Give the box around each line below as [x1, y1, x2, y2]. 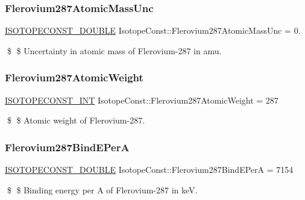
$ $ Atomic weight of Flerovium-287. [7, 114, 145, 127]
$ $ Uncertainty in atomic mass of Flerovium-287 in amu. [7, 44, 222, 57]
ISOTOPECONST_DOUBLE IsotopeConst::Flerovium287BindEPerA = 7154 [5, 163, 294, 176]
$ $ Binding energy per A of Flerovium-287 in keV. [7, 183, 198, 196]
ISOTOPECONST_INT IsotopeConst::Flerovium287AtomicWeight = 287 [5, 93, 278, 106]
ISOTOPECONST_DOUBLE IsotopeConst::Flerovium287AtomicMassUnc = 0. [5, 24, 301, 37]
